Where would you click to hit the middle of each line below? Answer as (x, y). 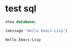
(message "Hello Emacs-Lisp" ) (36, 31)
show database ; (21, 22)
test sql (21, 9)
